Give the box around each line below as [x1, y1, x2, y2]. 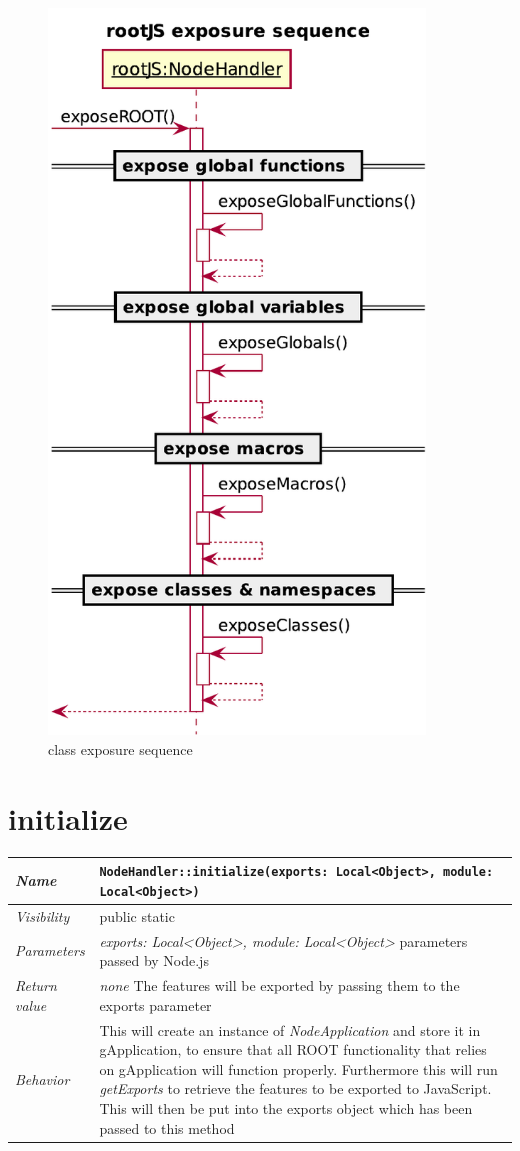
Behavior [15, 1068, 70, 1089]
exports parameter [99, 994, 212, 1015]
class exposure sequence [48, 739, 193, 760]
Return [15, 975, 57, 996]
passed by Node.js [99, 950, 209, 971]
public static [99, 905, 175, 926]
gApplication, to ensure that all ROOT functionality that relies [99, 1039, 487, 1060]
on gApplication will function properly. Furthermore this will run [99, 1058, 498, 1079]
